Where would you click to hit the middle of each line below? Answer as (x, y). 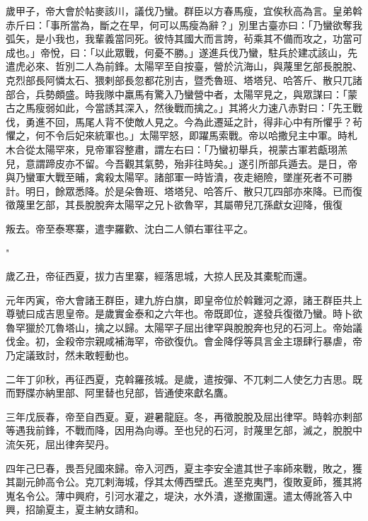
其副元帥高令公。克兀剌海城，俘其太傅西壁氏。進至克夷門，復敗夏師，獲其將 (184, 482)
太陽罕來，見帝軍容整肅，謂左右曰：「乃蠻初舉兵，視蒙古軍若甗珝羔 (191, 149)
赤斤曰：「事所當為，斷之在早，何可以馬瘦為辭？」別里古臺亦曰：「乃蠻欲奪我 (184, 24)
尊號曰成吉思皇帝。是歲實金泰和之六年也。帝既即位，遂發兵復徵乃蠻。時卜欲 (184, 314)
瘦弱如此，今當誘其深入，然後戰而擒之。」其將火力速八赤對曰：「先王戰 (199, 108)
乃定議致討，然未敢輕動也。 (70, 355)
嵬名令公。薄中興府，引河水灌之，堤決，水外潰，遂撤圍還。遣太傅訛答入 (174, 495)
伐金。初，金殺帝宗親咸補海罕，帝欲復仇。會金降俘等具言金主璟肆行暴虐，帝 (184, 341)
